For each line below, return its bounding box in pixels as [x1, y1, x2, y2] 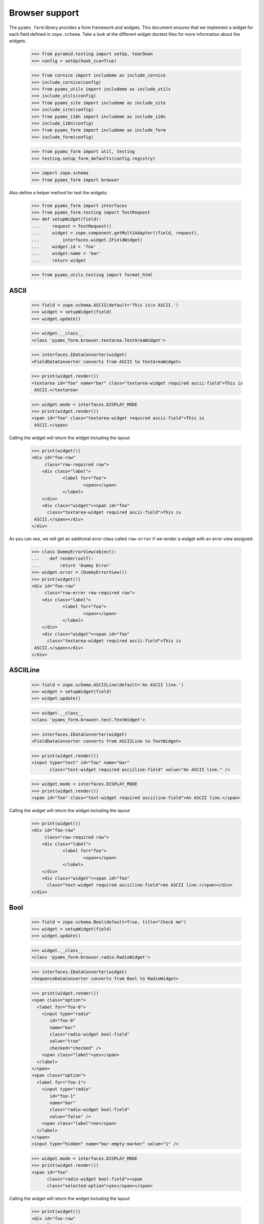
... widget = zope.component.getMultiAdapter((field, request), [31, 230, 199, 236]
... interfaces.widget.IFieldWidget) [31, 237, 143, 242]
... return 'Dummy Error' [31, 563, 112, 568]
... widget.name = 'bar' [31, 251, 102, 257]
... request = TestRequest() [31, 223, 112, 229]
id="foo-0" [49, 1018, 76, 1023]
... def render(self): [31, 556, 94, 562]
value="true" [49, 1038, 81, 1044]
